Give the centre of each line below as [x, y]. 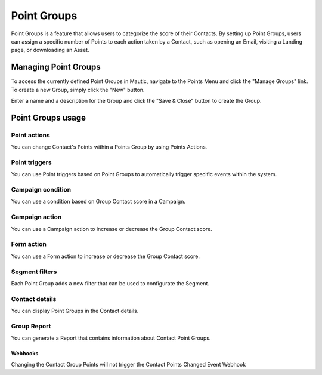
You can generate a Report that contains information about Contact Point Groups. [111, 338]
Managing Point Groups [56, 67]
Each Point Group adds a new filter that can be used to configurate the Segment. [110, 283]
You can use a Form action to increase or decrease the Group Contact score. [105, 256]
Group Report [31, 326]
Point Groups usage [49, 117]
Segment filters [34, 272]
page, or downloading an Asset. [50, 50]
